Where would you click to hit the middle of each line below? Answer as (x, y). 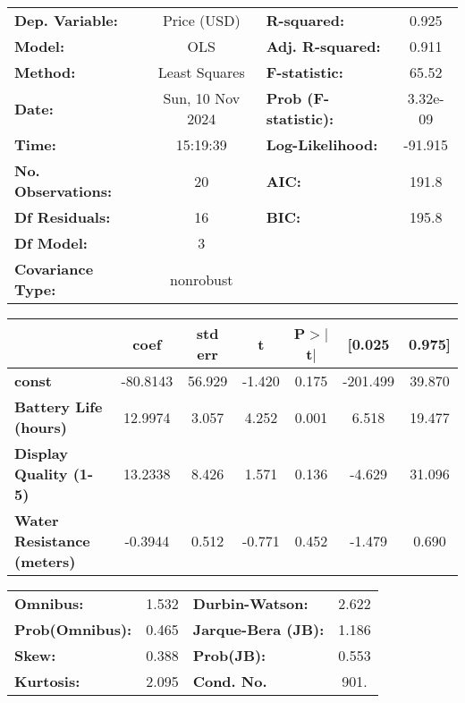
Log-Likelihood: (322, 144)
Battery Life (59, 407)
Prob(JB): (229, 655)
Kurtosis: (47, 681)
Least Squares (201, 72)
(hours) (41, 427)
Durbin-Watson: (250, 603)
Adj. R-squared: (323, 46)
